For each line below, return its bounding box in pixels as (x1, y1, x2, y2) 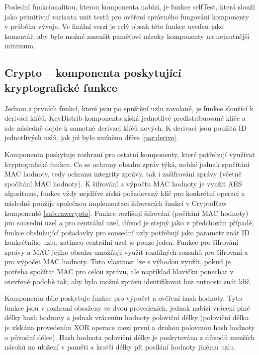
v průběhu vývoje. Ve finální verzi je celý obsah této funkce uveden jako (4, 21, 224, 31)
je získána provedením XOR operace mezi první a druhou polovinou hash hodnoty (4, 322, 255, 333)
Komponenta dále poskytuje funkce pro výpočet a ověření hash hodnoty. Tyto (4, 293, 242, 303)
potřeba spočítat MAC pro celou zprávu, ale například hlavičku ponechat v (4, 266, 234, 277)
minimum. (4, 40, 35, 51)
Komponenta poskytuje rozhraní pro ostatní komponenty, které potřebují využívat (4, 149, 255, 159)
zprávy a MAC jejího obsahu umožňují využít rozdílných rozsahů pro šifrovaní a (4, 246, 248, 257)
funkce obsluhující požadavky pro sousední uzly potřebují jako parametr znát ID (4, 227, 250, 237)
